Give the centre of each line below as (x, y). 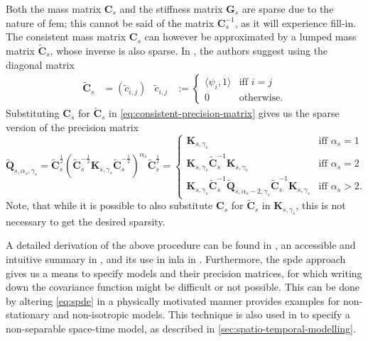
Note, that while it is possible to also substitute (109, 205)
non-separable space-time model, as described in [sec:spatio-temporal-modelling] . (181, 328)
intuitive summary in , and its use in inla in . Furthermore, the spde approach (176, 259)
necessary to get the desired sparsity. (86, 221)
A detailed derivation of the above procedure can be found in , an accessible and (181, 245)
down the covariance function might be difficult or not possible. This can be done (183, 287)
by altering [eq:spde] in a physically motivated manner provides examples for (173, 300)
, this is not (321, 205)
